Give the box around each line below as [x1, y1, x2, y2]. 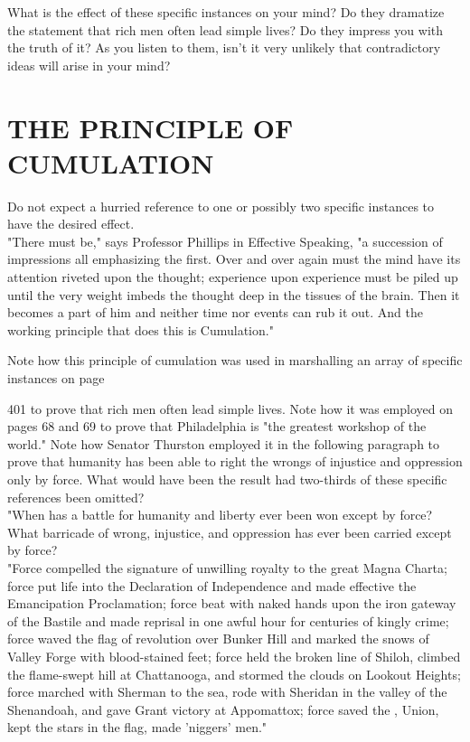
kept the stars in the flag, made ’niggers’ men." [7, 718, 268, 737]
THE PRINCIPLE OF [7, 108, 294, 146]
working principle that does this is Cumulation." [7, 320, 274, 339]
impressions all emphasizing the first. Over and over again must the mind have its [7, 249, 461, 268]
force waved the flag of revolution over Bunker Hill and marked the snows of [7, 629, 429, 648]
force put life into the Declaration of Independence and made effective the [7, 576, 417, 595]
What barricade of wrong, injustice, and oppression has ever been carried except [7, 522, 452, 541]
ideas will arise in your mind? [7, 55, 171, 74]
